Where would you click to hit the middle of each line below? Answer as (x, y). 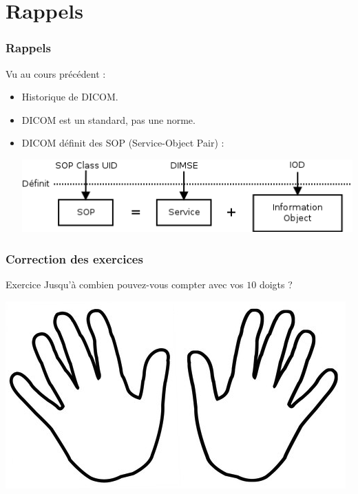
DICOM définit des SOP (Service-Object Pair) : (123, 143)
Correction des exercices (74, 258)
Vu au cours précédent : (56, 73)
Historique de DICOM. (70, 97)
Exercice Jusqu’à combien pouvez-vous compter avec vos (125, 284)
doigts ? (276, 284)
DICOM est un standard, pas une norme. (108, 119)
